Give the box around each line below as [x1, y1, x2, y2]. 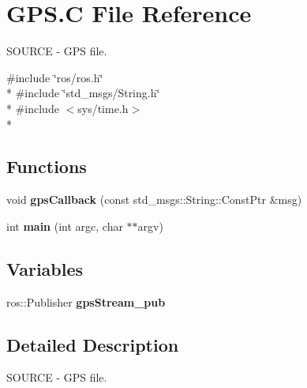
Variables [6, 256, 84, 281]
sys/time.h [77, 100, 129, 116]
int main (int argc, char [6, 217, 123, 234]
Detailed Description [6, 332, 179, 356]
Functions [6, 154, 87, 179]
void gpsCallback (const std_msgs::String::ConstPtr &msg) [6, 191, 302, 208]
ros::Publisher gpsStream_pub [6, 293, 166, 310]
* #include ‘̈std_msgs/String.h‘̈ [6, 85, 160, 101]
